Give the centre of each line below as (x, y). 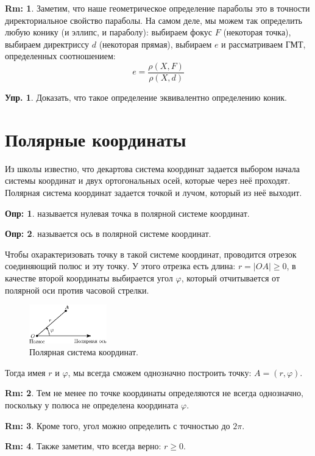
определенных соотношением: (60, 56)
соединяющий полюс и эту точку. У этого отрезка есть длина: (120, 266)
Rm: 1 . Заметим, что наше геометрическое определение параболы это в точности (157, 8)
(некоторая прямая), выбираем (155, 44)
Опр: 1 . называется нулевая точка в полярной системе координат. (127, 213)
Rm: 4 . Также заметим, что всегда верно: (83, 446)
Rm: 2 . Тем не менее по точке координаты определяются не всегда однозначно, (154, 393)
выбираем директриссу (47, 44)
